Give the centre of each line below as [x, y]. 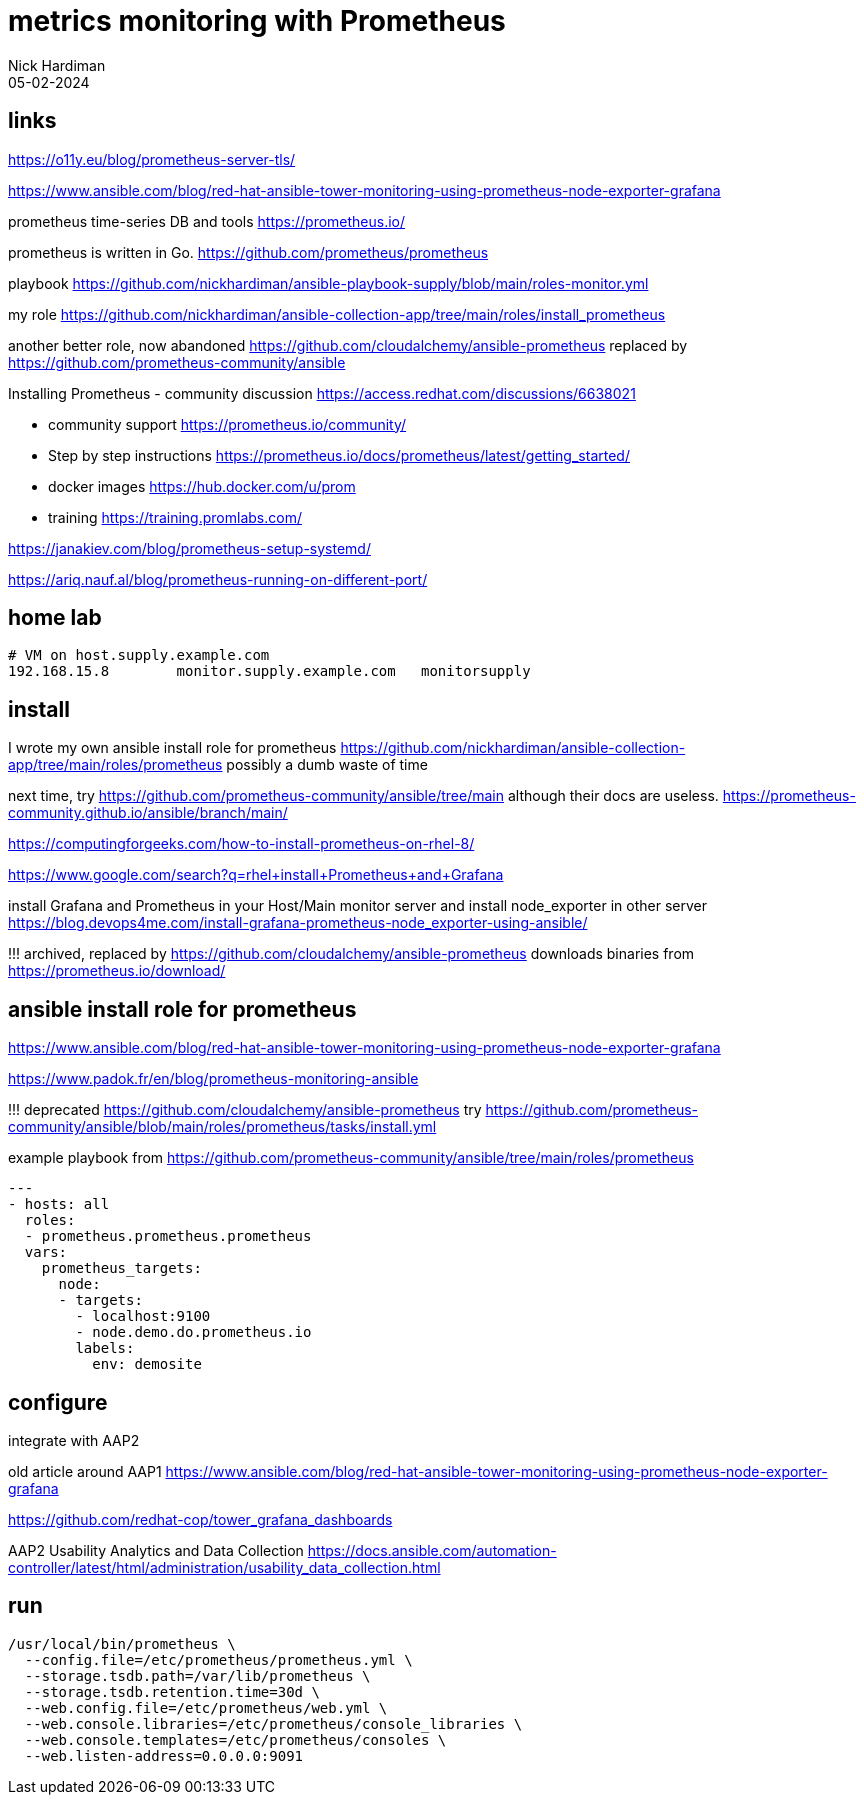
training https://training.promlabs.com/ [175, 517]
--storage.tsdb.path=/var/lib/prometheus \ [197, 1675]
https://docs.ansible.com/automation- [432, 1550]
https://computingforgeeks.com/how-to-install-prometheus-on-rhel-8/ [241, 844]
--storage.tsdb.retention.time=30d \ [172, 1691]
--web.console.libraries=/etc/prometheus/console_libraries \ [273, 1723]
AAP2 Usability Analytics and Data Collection [156, 1550]
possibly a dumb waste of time [327, 765]
